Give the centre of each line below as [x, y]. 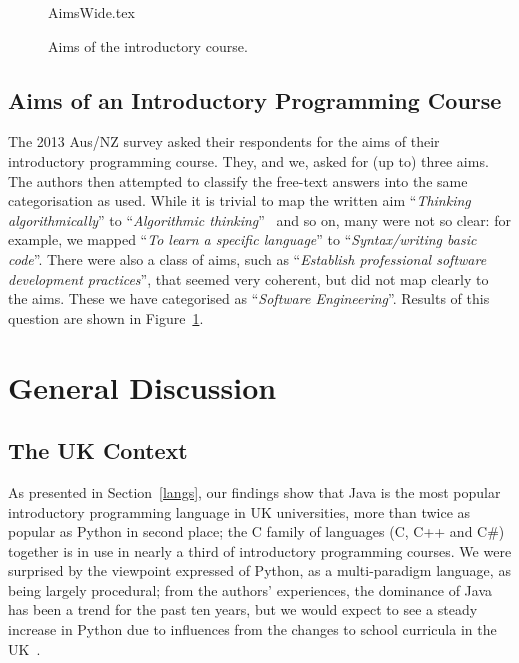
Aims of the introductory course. [148, 45]
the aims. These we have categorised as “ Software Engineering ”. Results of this [249, 298]
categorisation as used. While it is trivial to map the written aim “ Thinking [239, 200]
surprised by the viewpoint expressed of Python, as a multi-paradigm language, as [259, 570]
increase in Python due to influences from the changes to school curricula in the [252, 629]
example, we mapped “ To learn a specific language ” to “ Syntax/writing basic [242, 239]
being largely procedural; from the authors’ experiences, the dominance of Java [250, 589]
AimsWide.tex [91, 12]
